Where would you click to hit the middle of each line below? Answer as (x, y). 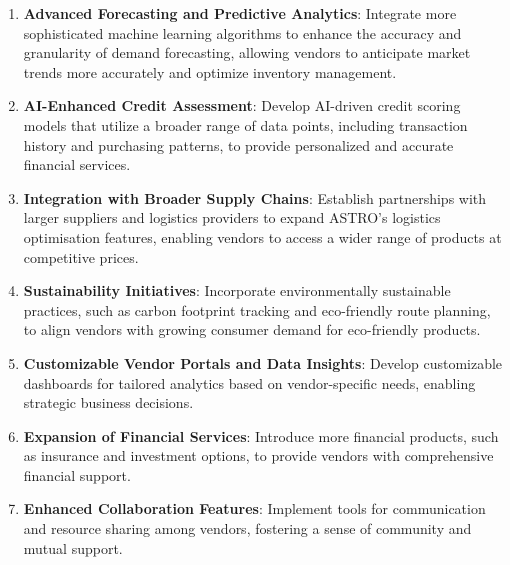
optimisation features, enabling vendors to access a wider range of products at (262, 236)
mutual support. (73, 547)
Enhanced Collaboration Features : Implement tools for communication (254, 508)
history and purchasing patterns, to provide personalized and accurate (238, 144)
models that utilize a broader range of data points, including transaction (245, 124)
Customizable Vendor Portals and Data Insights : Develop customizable (263, 362)
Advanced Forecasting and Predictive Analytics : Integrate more (240, 13)
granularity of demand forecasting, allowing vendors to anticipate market (247, 52)
